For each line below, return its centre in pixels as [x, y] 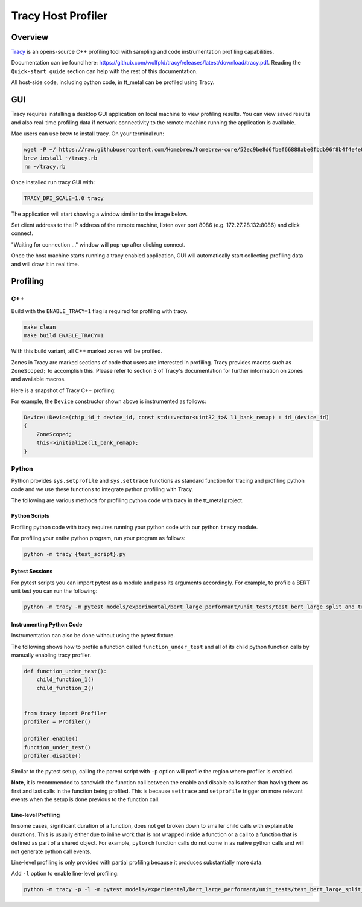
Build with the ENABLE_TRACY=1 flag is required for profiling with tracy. [100, 311]
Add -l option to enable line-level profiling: [65, 874]
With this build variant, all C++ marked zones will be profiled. [87, 351]
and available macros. [38, 379]
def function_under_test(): [65, 671]
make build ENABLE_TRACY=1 [64, 336]
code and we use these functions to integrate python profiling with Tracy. [102, 489]
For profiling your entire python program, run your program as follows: [98, 538]
